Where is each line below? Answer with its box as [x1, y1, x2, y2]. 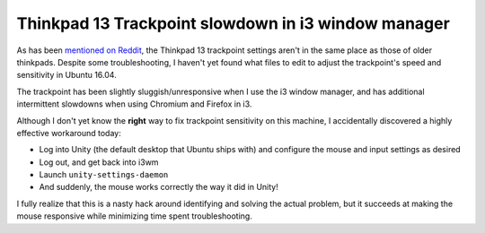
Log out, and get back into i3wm [39, 157, 159, 168]
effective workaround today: [16, 127, 121, 138]
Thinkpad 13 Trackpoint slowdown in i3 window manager [16, 13, 451, 33]
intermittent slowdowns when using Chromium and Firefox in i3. [16, 99, 252, 109]
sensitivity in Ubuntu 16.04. [16, 70, 117, 81]
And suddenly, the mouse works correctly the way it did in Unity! [39, 182, 278, 193]
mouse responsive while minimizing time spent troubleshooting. [16, 211, 253, 221]
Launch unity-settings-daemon [39, 169, 169, 180]
